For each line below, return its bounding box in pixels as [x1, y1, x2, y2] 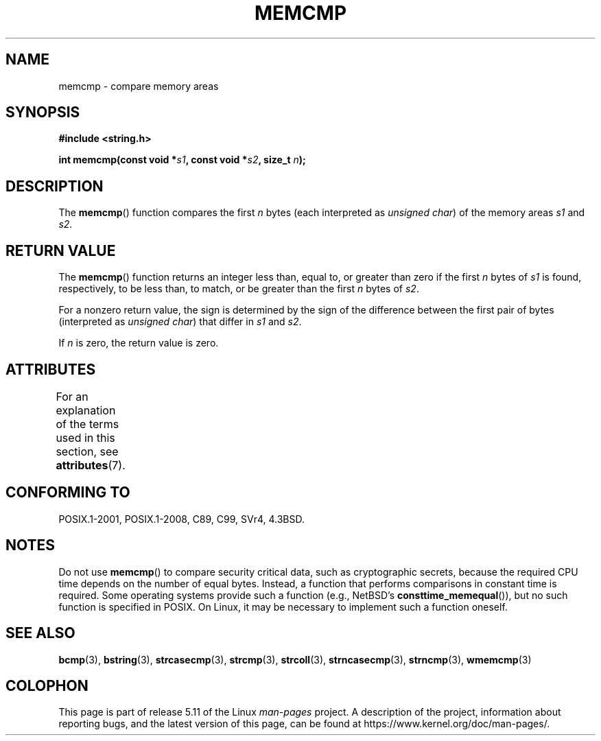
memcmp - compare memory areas [58, 80, 219, 92]
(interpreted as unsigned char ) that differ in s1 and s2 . [58, 316, 302, 328]
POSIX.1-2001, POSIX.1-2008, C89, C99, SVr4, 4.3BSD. [58, 513, 305, 525]
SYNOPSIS [5, 104, 80, 121]
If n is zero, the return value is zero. [58, 337, 219, 349]
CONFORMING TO [5, 484, 130, 502]
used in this [56, 430, 115, 445]
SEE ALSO [5, 624, 75, 642]
